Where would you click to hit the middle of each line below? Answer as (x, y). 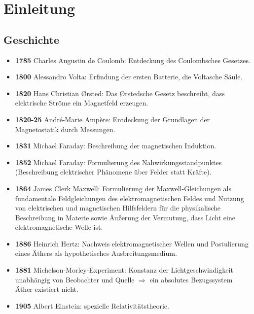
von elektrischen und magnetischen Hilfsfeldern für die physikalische (118, 208)
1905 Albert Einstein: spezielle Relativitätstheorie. (92, 305)
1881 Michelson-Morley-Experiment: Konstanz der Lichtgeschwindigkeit (124, 270)
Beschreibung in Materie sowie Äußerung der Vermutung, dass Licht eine (125, 217)
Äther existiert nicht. (47, 289)
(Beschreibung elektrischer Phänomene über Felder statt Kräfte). (113, 172)
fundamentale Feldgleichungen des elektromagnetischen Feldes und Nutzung (129, 198)
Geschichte (32, 39)
